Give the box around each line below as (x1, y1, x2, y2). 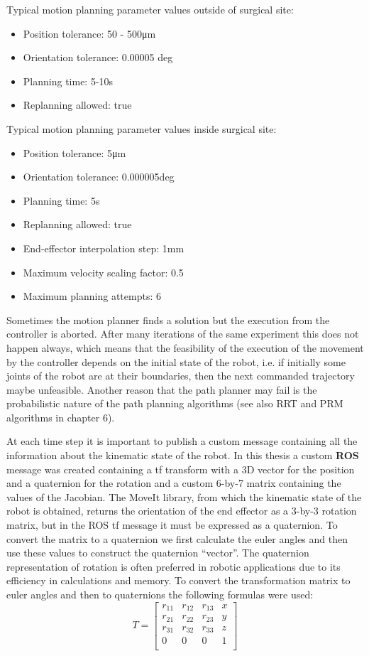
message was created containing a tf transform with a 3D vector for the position (6, 461, 355, 476)
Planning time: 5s (23, 193, 100, 208)
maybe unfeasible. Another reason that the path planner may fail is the (6, 382, 317, 397)
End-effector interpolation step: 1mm (23, 240, 184, 255)
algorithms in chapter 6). (6, 409, 115, 424)
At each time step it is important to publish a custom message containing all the (6, 434, 358, 448)
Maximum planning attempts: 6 (23, 289, 161, 303)
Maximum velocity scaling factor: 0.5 (23, 264, 184, 279)
